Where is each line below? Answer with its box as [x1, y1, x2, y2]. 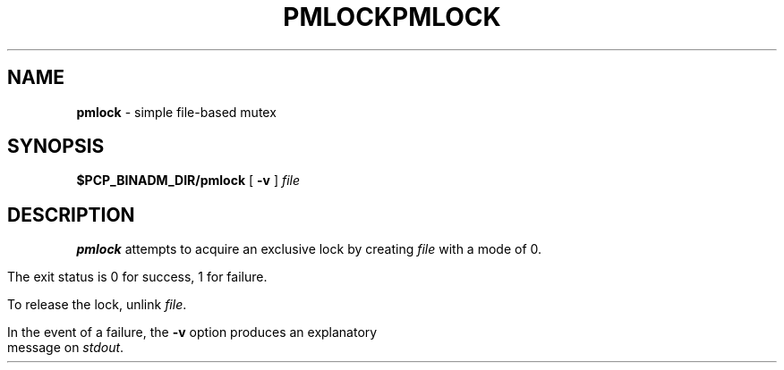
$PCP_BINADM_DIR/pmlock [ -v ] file [76, 172, 301, 189]
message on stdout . [7, 340, 124, 356]
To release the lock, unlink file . [7, 297, 187, 313]
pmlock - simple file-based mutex [76, 104, 277, 120]
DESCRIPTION [7, 203, 135, 226]
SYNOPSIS [7, 135, 105, 158]
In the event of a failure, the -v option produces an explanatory [7, 324, 378, 341]
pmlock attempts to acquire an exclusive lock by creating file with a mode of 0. [76, 241, 542, 257]
